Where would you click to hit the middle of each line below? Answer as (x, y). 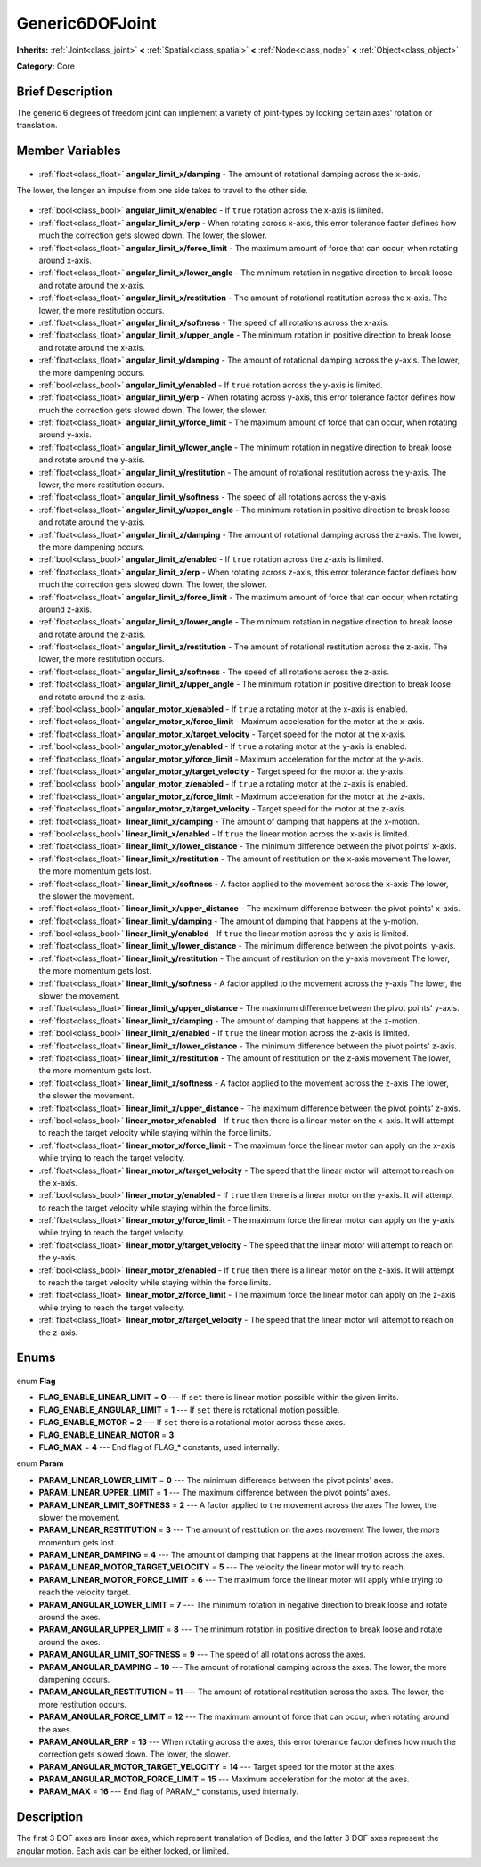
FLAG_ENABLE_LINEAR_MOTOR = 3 (106, 1435)
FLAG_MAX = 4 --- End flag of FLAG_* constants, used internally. (159, 1447)
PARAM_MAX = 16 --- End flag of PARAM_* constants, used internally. (168, 1791)
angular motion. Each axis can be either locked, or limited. (123, 1851)
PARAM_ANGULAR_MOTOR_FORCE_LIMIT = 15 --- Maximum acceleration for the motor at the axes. (224, 1779)
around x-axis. (65, 260)
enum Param (40, 1463)
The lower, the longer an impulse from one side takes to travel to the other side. (162, 191)
